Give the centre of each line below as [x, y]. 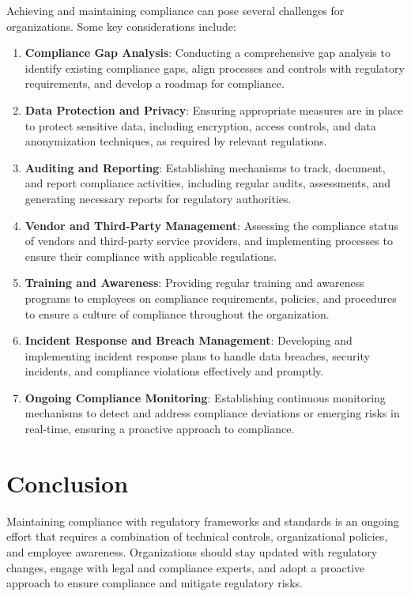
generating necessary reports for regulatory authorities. [158, 198]
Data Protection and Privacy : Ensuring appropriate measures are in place [214, 109]
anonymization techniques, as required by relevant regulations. [176, 141]
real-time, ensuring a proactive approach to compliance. [160, 429]
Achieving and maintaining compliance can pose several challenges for [175, 10]
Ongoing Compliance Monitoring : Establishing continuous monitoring [205, 397]
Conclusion [68, 483]
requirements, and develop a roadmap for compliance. [155, 83]
